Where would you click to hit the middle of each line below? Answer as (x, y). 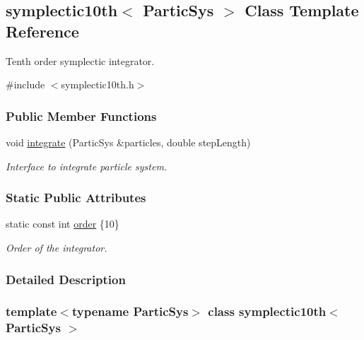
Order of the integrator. (57, 247)
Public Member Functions (81, 116)
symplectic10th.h (98, 84)
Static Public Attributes (76, 198)
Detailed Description (66, 279)
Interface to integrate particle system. (87, 166)
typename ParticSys (130, 311)
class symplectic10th (267, 311)
